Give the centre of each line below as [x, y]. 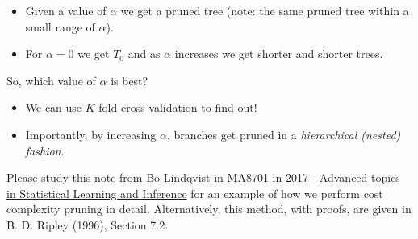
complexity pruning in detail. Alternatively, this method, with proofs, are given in [209, 209]
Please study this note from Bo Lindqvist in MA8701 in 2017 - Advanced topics [203, 177]
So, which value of [51, 80]
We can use [54, 107]
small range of [60, 26]
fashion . [45, 150]
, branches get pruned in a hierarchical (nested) [284, 134]
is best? [130, 80]
